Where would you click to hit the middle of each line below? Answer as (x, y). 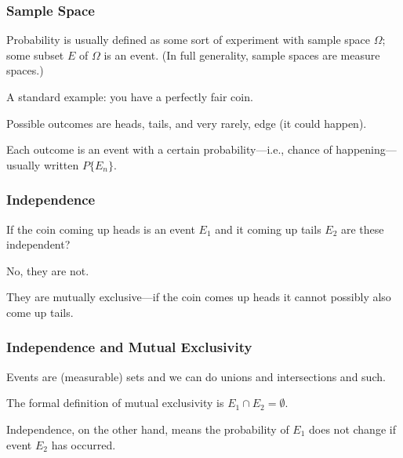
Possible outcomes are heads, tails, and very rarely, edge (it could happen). (187, 123)
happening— (366, 149)
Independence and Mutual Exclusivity (129, 347)
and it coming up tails (268, 229)
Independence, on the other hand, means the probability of (148, 429)
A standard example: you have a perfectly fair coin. (130, 96)
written (61, 164)
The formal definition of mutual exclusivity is (115, 403)
